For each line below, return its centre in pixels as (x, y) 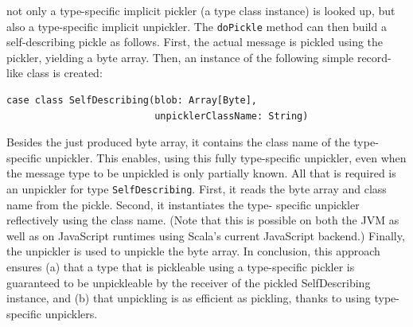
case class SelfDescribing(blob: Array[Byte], (132, 101)
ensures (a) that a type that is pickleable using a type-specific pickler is (181, 267)
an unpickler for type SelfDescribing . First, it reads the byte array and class (197, 189)
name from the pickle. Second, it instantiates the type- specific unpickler (183, 204)
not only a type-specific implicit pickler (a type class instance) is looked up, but (201, 10)
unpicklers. (71, 313)
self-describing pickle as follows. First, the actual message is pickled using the (195, 42)
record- (374, 57)
